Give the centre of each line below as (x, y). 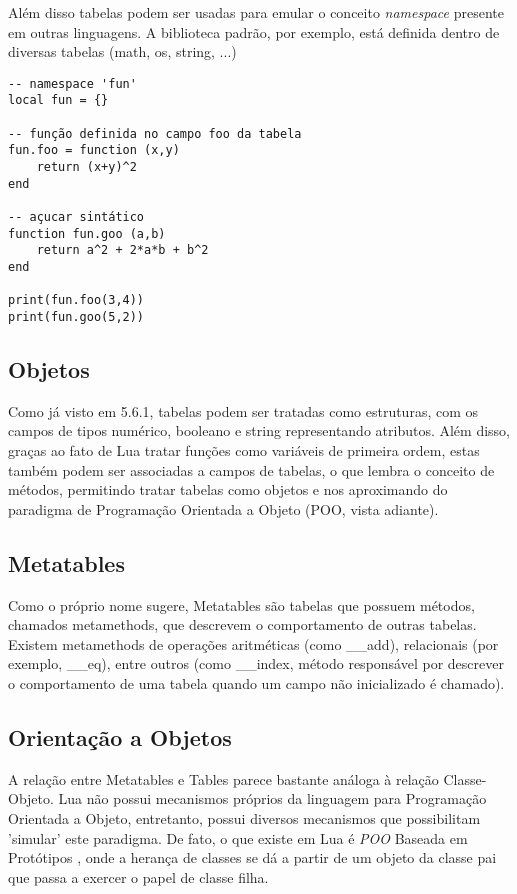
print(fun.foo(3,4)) (76, 300)
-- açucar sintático (76, 217)
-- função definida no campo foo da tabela (155, 133)
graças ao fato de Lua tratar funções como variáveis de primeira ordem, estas (244, 450)
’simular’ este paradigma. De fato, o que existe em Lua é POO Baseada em (238, 837)
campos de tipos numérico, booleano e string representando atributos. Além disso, (259, 430)
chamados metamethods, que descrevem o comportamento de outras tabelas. (242, 624)
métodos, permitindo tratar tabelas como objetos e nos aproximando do (228, 489)
